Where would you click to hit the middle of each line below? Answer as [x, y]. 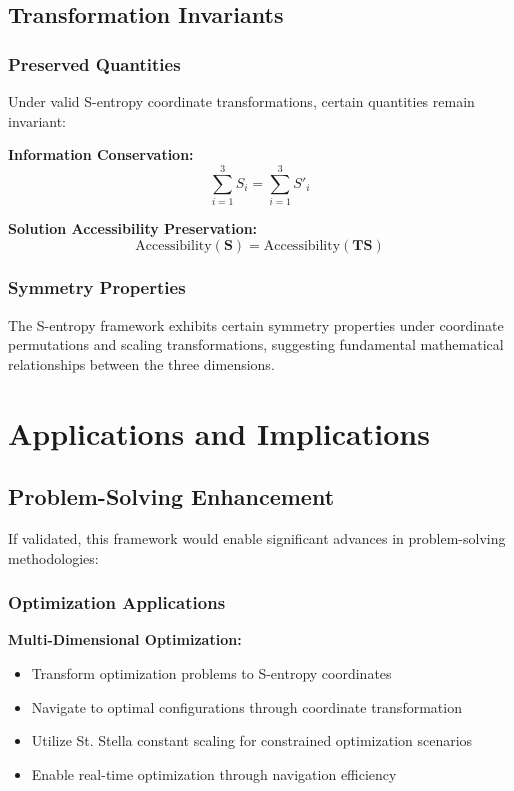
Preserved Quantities [94, 63]
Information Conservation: [101, 154]
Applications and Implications [219, 432]
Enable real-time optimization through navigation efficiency [214, 773]
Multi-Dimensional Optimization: [125, 639]
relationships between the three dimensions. [141, 363]
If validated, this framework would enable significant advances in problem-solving [257, 538]
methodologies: [53, 557]
